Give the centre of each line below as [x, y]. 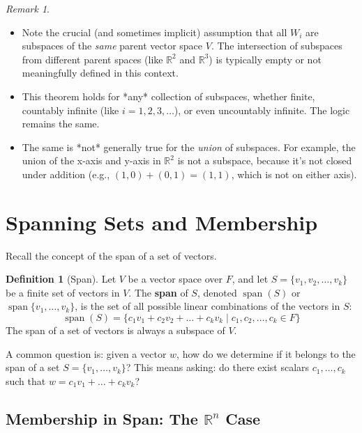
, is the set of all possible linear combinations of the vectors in [208, 306]
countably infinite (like [70, 110]
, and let [250, 279]
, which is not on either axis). [294, 174]
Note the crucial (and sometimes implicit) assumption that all [154, 32]
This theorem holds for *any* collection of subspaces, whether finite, [168, 96]
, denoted [217, 292]
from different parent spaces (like [92, 59]
